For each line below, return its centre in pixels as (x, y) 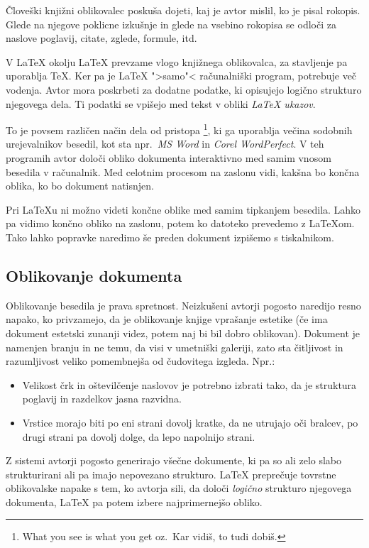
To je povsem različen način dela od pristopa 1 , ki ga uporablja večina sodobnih (179, 129)
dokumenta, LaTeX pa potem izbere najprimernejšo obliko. (134, 502)
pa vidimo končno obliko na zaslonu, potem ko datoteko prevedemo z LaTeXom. (180, 223)
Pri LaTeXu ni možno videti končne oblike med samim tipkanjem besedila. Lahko (183, 209)
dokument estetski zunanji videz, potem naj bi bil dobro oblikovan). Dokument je (183, 333)
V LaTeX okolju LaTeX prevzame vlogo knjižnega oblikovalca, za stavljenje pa (177, 61)
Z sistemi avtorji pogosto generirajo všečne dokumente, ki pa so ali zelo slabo (174, 460)
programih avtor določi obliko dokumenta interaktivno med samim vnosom (169, 158)
